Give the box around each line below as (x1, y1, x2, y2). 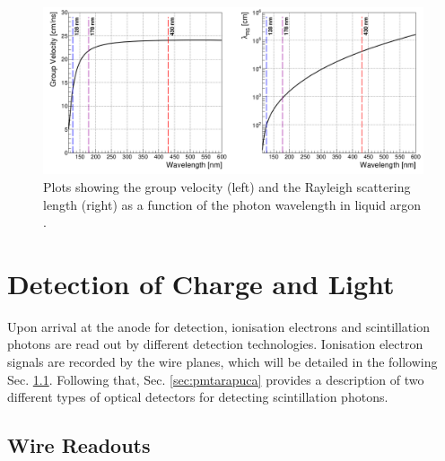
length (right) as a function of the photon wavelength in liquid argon (43, 195, 421, 213)
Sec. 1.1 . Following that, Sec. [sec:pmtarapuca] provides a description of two (7, 370, 424, 388)
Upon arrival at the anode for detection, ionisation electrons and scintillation (7, 317, 430, 335)
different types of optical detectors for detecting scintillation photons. (7, 387, 388, 406)
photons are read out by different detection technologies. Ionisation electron (7, 335, 423, 353)
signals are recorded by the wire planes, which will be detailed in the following (7, 352, 438, 371)
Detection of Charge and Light (7, 265, 395, 301)
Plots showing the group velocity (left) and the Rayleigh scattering (43, 177, 411, 196)
